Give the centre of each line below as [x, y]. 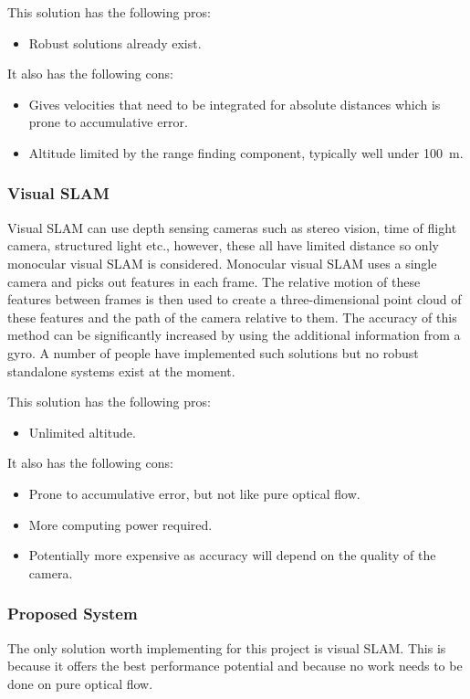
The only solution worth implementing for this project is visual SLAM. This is [227, 647]
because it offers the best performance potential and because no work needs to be [235, 666]
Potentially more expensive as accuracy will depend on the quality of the [232, 555]
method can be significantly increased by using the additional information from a [234, 335]
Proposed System [73, 614]
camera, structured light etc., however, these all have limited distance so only [223, 245]
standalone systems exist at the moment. [121, 371]
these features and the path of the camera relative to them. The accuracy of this [232, 317]
